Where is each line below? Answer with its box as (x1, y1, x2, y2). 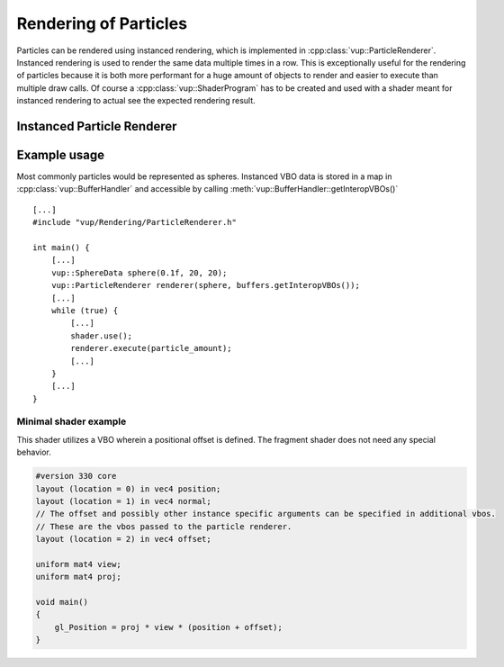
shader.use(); (70, 330, 133, 341)
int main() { (32, 242, 90, 252)
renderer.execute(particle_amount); (70, 343, 233, 354)
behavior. (16, 446, 51, 458)
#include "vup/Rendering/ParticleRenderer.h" (32, 217, 238, 228)
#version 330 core (35, 471, 117, 482)
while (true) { (50, 305, 119, 315)
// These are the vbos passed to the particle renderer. (35, 521, 292, 531)
